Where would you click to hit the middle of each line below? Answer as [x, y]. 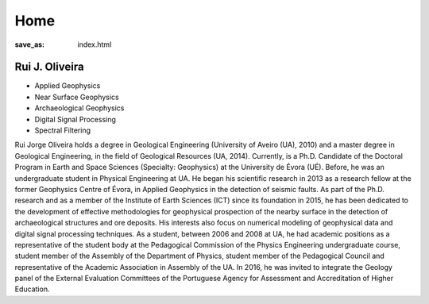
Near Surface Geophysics [77, 97]
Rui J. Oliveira [49, 67]
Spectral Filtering [63, 130]
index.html [95, 44]
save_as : [30, 44]
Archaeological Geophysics [79, 108]
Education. [32, 289]
